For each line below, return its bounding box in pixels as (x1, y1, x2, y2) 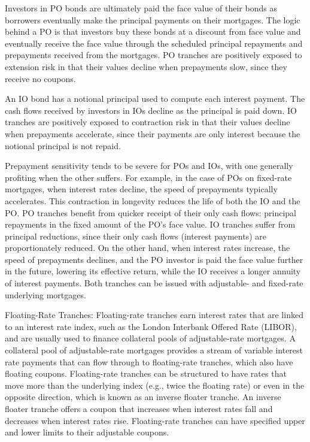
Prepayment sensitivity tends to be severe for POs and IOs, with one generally (5, 159, 293, 172)
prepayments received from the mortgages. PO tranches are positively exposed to (5, 49, 302, 61)
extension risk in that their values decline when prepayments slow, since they (5, 60, 287, 72)
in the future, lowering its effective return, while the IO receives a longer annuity (5, 265, 301, 277)
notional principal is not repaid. (5, 139, 121, 152)
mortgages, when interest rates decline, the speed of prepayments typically (5, 183, 278, 195)
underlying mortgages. (5, 288, 86, 301)
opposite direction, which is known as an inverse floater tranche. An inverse (5, 390, 281, 403)
